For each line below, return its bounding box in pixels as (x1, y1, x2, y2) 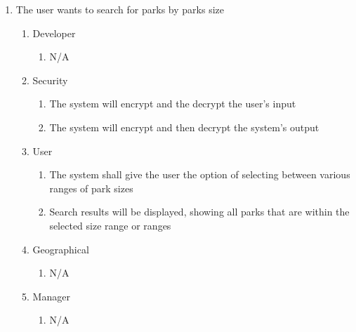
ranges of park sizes (49, 180, 133, 195)
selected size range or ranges (49, 218, 171, 232)
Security (32, 72, 68, 87)
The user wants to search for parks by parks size (15, 2, 224, 16)
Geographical (32, 241, 89, 256)
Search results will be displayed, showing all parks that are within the (49, 204, 350, 219)
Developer (32, 25, 76, 40)
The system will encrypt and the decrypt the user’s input (49, 96, 296, 111)
